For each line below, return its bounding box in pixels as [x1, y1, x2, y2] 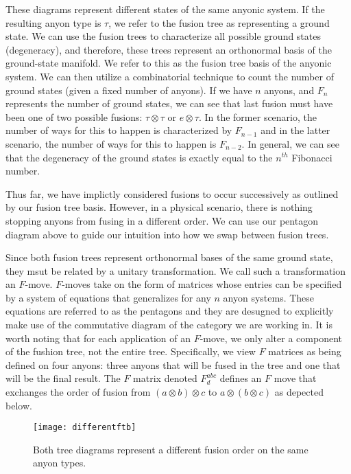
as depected [274, 385, 324, 399]
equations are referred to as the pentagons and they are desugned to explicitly [5, 304, 334, 318]
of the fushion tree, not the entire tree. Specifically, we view [5, 344, 256, 359]
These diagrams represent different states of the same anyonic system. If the [5, 2, 325, 16]
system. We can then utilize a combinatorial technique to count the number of [5, 69, 334, 83]
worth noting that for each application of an [5, 330, 191, 345]
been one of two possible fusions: [5, 109, 143, 124]
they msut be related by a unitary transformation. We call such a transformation [5, 263, 346, 278]
